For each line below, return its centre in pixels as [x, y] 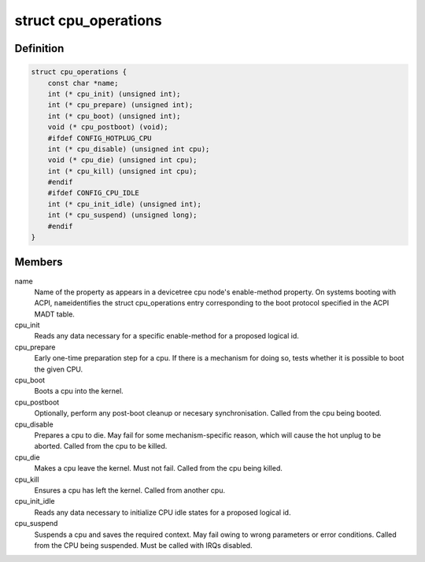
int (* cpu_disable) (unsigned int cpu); [129, 149]
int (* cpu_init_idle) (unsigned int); [125, 204]
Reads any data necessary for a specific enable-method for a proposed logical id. [166, 336]
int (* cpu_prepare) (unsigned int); [120, 105]
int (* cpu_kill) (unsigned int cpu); [122, 171]
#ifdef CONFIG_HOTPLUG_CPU [100, 138]
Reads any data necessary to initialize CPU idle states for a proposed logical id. [163, 512]
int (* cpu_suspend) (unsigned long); [122, 215]
